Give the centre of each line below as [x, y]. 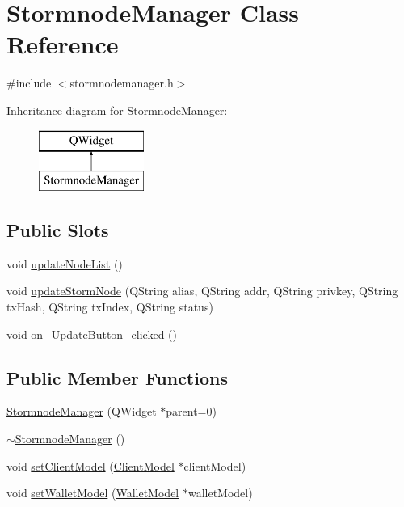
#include [29, 83]
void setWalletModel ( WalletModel [93, 493]
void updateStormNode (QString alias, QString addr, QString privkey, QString [202, 291]
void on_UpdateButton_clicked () [92, 334]
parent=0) [191, 411]
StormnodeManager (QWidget [82, 411]
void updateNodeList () [65, 263]
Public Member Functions [117, 377]
